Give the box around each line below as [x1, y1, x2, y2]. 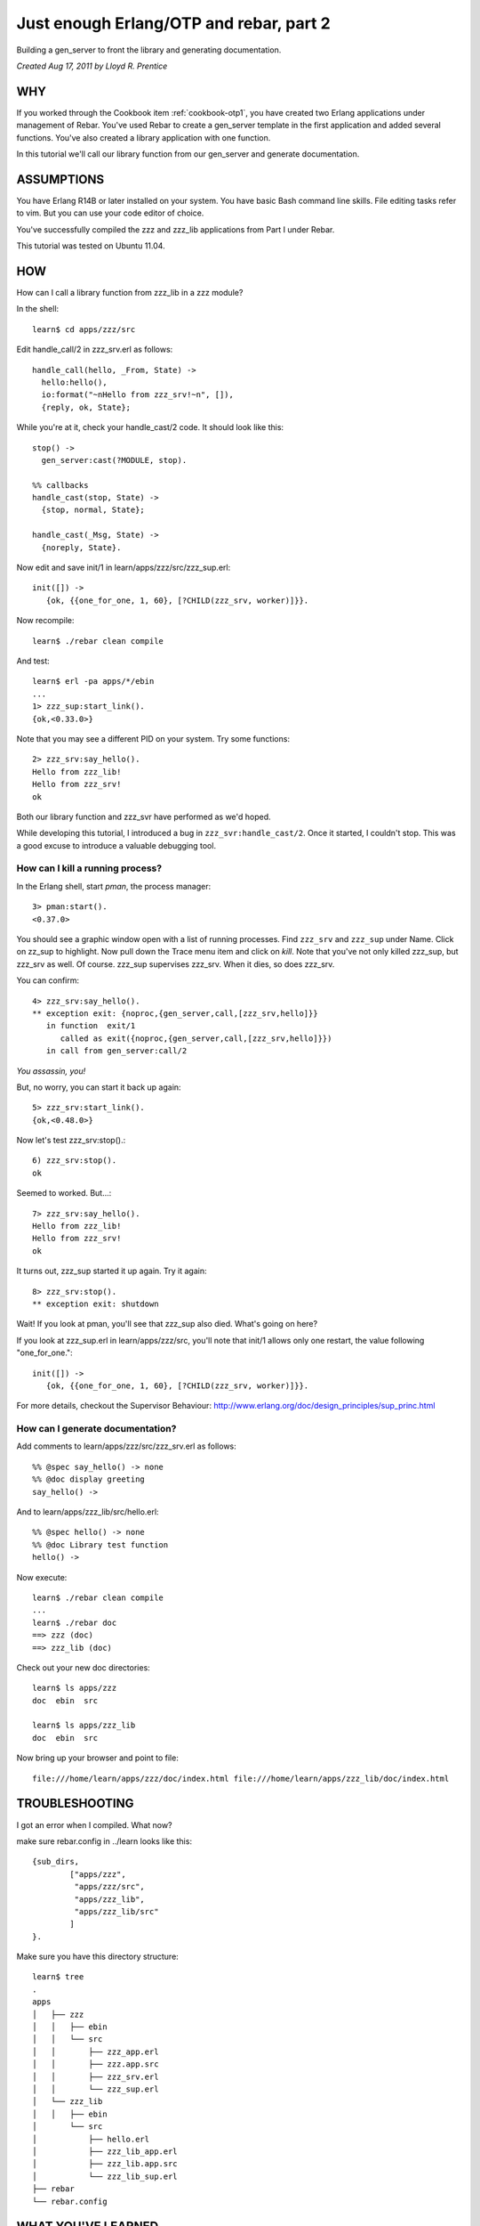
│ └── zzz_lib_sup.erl [32, 2171, 178, 2181]
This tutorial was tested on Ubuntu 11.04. [16, 240, 165, 251]
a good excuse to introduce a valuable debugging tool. [16, 840, 217, 850]
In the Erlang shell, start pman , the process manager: [16, 881, 212, 891]
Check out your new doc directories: [16, 1661, 150, 1673]
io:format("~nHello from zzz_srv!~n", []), [41, 390, 235, 400]
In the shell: [16, 304, 60, 314]
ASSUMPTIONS [16, 172, 105, 187]
